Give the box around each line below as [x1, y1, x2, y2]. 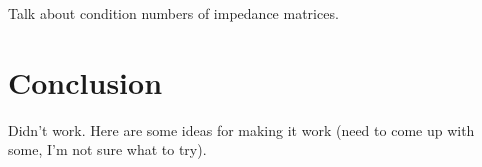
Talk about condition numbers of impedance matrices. [8, 3, 339, 23]
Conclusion [8, 61, 163, 102]
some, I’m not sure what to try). [8, 139, 207, 160]
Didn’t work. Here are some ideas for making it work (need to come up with [8, 119, 475, 140]
